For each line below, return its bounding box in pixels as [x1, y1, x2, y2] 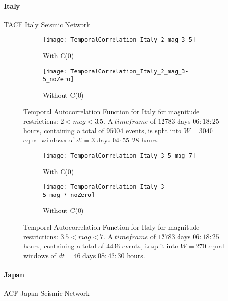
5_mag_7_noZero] [43, 191, 95, 198]
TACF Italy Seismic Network [4, 19, 90, 29]
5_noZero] [43, 76, 74, 83]
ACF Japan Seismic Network [4, 288, 90, 298]
